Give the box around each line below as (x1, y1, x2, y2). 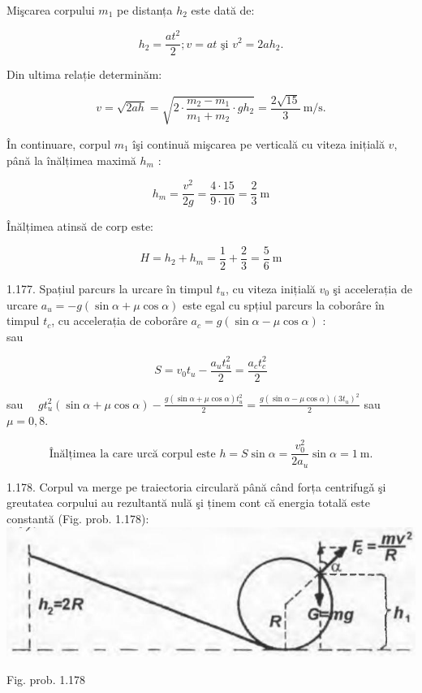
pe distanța (116, 2, 173, 18)
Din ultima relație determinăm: (6, 66, 162, 83)
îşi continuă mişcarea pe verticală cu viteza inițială (132, 135, 385, 152)
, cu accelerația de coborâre (51, 312, 187, 329)
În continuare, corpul (6, 135, 111, 152)
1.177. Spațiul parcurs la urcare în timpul (6, 279, 213, 297)
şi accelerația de (333, 279, 412, 297)
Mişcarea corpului (6, 2, 95, 18)
